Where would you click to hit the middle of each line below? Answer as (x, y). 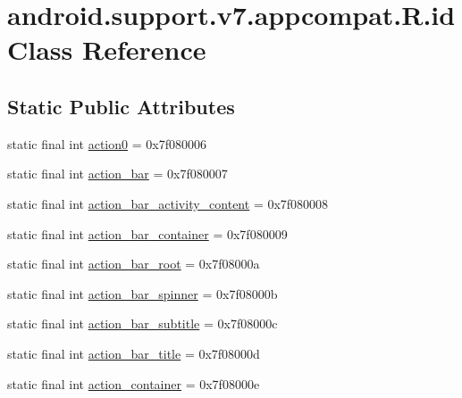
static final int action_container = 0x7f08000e (134, 383)
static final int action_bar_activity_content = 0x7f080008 (168, 203)
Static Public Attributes (121, 106)
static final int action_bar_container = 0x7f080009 (147, 233)
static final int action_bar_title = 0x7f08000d (134, 353)
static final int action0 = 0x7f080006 (107, 143)
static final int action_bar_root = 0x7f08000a (134, 264)
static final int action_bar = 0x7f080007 (118, 174)
